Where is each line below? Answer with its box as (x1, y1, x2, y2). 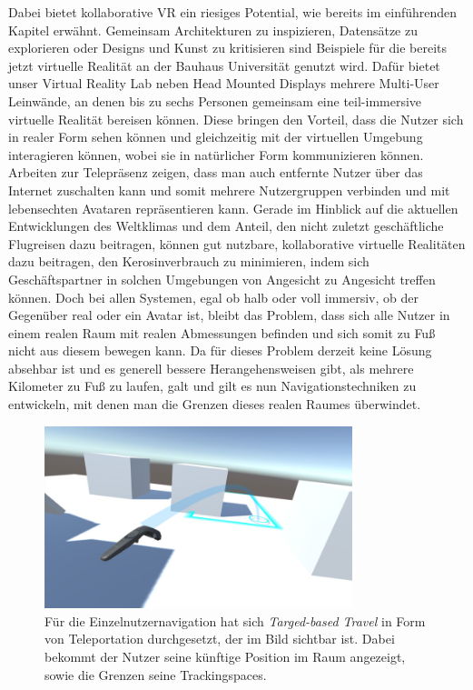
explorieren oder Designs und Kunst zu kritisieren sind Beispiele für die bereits (8, 38, 448, 57)
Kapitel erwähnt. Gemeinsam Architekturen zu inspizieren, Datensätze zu (8, 20, 418, 39)
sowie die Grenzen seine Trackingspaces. (44, 665, 267, 684)
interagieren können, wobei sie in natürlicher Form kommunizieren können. (8, 145, 424, 164)
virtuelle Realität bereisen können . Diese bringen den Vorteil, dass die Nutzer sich (8, 109, 464, 128)
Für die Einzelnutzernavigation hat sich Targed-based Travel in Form (44, 611, 426, 630)
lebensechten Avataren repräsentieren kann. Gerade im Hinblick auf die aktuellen (8, 198, 458, 217)
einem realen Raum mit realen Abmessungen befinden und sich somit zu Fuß (8, 323, 436, 342)
